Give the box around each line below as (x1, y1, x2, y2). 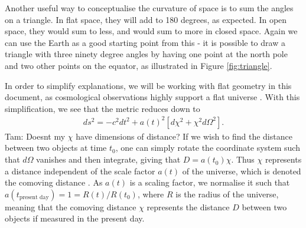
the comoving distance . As (5, 176, 103, 189)
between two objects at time (5, 141, 107, 154)
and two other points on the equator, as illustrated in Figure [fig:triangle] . (5, 59, 272, 71)
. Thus (231, 153, 255, 166)
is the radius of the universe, (175, 187, 279, 200)
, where (137, 187, 164, 200)
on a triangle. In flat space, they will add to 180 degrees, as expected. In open (5, 13, 287, 25)
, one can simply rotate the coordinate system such (115, 141, 300, 154)
